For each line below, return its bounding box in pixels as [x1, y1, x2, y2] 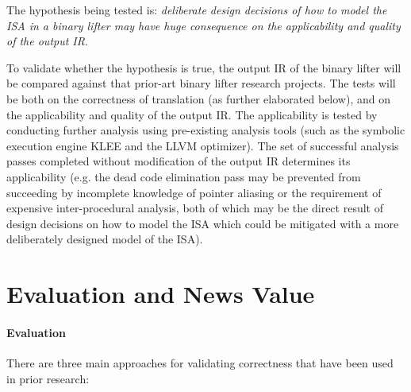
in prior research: [6, 370, 90, 386]
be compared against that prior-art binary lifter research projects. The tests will [6, 75, 396, 91]
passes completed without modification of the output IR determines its [6, 153, 351, 169]
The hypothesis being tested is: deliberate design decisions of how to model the [6, 2, 387, 17]
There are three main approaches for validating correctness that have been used [6, 355, 394, 371]
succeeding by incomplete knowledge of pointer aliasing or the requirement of [6, 184, 382, 200]
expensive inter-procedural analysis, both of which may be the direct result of [6, 200, 383, 216]
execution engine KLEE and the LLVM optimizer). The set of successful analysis [6, 137, 399, 153]
